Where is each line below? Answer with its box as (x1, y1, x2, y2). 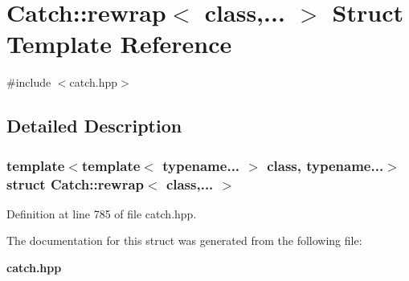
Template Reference (6, 27, 232, 60)
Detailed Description (6, 113, 182, 138)
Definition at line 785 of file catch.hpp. (6, 205, 197, 222)
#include (6, 74, 51, 91)
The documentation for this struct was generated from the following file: (6, 232, 362, 249)
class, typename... (267, 155, 384, 175)
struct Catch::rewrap (6, 173, 144, 193)
